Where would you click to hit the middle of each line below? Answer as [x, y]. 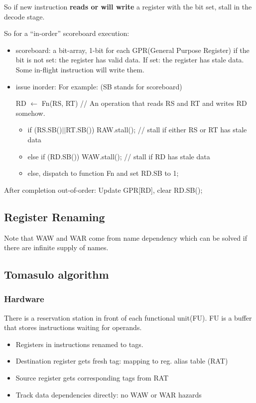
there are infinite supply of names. [56, 247]
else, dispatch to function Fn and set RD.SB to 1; [103, 173]
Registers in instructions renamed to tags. [79, 344]
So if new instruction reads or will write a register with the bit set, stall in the [128, 6]
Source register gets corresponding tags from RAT [92, 378]
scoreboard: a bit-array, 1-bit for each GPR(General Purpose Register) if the [132, 50]
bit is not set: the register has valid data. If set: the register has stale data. [130, 60]
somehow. [30, 113]
